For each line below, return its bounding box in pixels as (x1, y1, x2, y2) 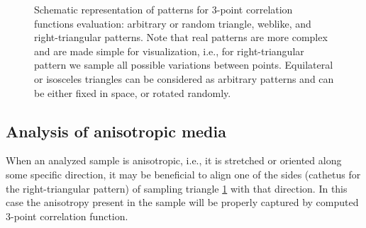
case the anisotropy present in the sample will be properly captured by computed (6, 195, 359, 210)
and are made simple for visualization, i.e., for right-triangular (34, 43, 304, 58)
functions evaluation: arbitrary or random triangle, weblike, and (34, 16, 311, 30)
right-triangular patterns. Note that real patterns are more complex (34, 30, 328, 45)
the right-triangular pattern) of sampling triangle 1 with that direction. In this (6, 181, 348, 195)
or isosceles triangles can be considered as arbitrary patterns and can (34, 71, 334, 86)
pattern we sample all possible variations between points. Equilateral (34, 57, 333, 72)
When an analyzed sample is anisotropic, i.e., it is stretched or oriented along (6, 153, 342, 168)
